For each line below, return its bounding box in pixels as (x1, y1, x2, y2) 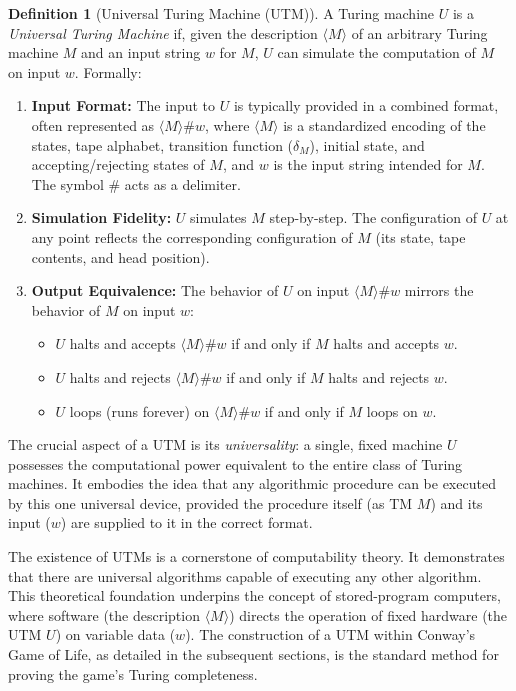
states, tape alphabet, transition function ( (31, 134, 294, 155)
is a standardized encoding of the (283, 114, 486, 135)
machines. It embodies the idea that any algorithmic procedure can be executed (8, 473, 496, 494)
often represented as (31, 114, 155, 135)
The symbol (31, 173, 104, 194)
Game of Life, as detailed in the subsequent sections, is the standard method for (8, 644, 499, 665)
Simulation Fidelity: (31, 207, 172, 228)
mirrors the (404, 280, 474, 301)
